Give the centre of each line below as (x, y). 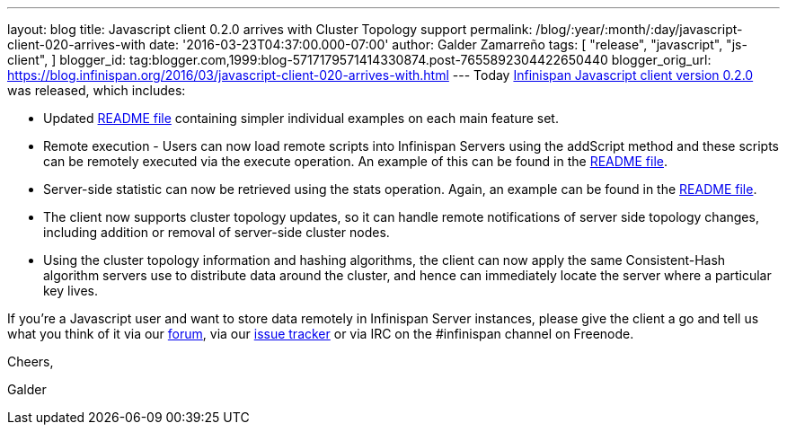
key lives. (71, 291)
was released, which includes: (97, 90)
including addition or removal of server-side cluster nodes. (217, 232)
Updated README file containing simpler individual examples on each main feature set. (301, 118)
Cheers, (31, 361)
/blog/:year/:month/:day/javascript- (639, 29)
